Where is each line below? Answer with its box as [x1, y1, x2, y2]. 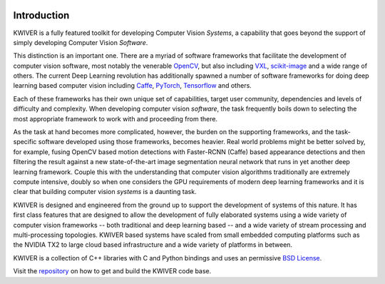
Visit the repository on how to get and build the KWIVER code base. [13, 267, 212, 275]
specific [13, 138, 37, 146]
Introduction [13, 9, 70, 21]
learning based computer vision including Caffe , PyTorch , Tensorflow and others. [13, 81, 252, 90]
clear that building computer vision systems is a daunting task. [13, 188, 197, 196]
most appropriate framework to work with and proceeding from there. [13, 114, 217, 123]
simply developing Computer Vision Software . [13, 38, 148, 46]
